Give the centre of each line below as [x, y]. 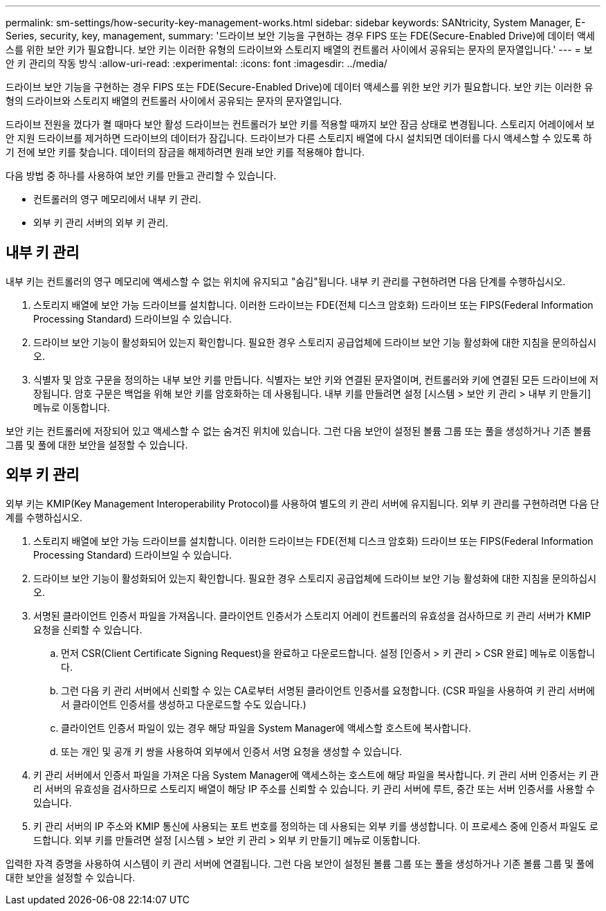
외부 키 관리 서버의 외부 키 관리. [101, 223]
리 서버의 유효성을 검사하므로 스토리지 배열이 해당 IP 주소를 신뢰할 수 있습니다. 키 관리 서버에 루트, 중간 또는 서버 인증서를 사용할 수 [314, 788]
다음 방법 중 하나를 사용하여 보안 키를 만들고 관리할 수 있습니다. [141, 175]
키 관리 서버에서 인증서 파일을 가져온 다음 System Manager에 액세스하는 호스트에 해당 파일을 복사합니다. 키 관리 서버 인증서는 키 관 [316, 775]
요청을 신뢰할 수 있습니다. [88, 629]
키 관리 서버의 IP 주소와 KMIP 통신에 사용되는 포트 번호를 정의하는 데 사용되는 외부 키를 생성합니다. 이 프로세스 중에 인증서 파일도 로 [316, 826]
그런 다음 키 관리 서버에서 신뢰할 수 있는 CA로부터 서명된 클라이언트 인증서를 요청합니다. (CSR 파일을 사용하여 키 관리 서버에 [328, 690]
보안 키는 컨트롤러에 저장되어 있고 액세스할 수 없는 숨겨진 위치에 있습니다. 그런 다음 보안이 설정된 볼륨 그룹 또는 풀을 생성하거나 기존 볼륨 [299, 431]
